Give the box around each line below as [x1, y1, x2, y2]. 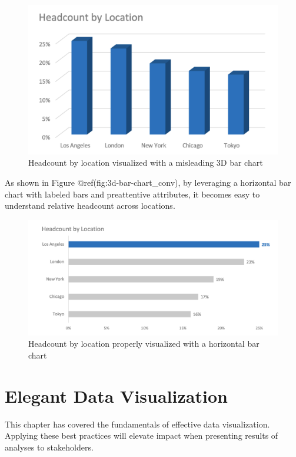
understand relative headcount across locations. [5, 199, 175, 212]
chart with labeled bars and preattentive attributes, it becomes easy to [5, 188, 260, 200]
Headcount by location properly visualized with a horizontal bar [28, 337, 260, 350]
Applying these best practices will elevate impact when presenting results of [5, 429, 278, 442]
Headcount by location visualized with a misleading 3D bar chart [28, 156, 263, 169]
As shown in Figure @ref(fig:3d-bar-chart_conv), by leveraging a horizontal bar [5, 176, 291, 188]
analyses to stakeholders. [5, 440, 94, 453]
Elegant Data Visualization [5, 383, 228, 407]
